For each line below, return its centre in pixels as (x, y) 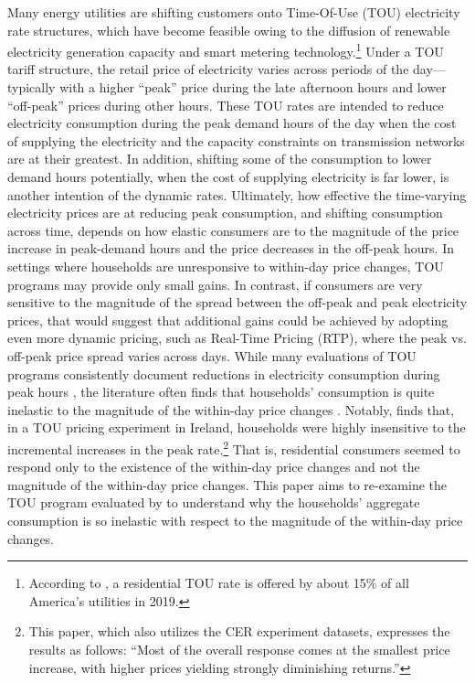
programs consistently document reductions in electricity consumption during (224, 374)
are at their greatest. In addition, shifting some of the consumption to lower (220, 159)
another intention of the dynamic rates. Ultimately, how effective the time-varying (237, 194)
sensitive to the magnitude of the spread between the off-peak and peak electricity (237, 302)
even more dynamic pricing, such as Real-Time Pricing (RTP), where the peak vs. (237, 338)
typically (32, 87)
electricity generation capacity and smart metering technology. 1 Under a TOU (226, 50)
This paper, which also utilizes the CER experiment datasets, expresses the (239, 631)
